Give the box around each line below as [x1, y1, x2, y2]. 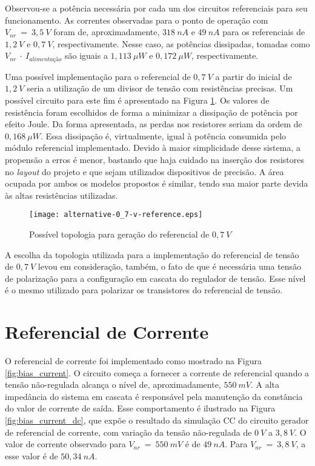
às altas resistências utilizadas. [5, 188, 118, 201]
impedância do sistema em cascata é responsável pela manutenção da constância [5, 390, 303, 402]
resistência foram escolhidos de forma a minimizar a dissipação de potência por [5, 105, 298, 118]
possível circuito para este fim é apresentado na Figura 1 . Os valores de [5, 94, 270, 107]
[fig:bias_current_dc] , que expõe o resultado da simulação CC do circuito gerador [5, 414, 309, 427]
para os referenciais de [222, 25, 305, 38]
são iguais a [64, 49, 108, 62]
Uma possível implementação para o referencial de [5, 70, 191, 82]
